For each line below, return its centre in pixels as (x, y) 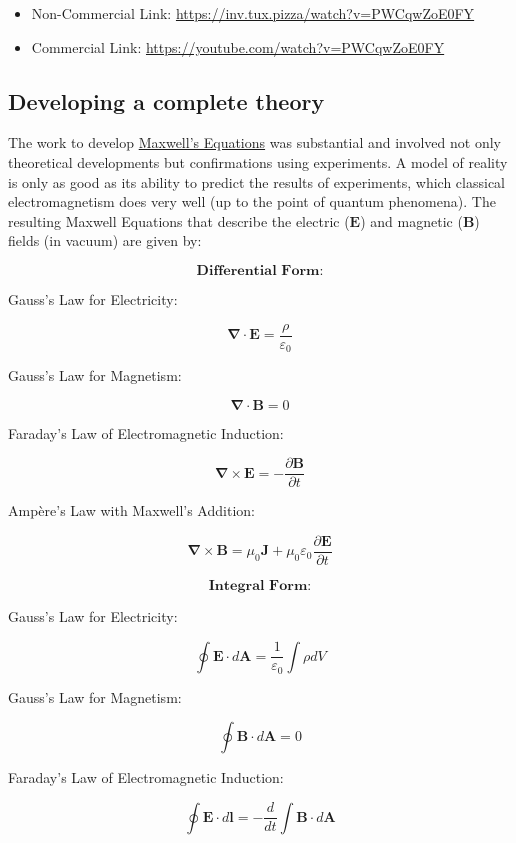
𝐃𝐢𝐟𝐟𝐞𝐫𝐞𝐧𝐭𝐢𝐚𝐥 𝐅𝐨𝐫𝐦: (260, 270)
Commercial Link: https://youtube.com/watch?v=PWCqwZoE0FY (238, 46)
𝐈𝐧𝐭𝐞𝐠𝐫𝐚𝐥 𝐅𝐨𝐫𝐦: (260, 585)
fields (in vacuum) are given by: (105, 240)
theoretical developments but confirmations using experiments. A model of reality (258, 161)
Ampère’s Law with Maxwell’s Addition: (131, 510)
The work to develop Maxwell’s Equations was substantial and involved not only (254, 142)
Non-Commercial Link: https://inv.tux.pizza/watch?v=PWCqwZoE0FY (253, 13)
